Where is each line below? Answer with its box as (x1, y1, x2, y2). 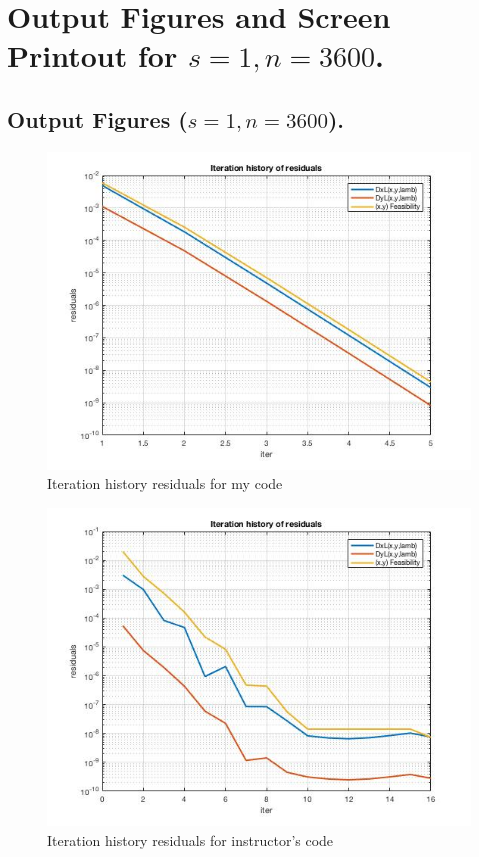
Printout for (7, 35, 178, 76)
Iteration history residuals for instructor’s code (47, 829, 334, 850)
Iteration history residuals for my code (47, 473, 283, 494)
